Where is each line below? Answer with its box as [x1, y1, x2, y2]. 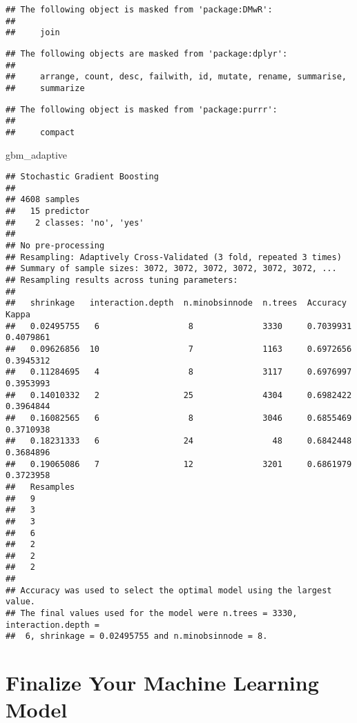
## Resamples [6, 482, 75, 492]
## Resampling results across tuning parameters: [6, 275, 238, 286]
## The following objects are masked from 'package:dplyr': [6, 48, 288, 59]
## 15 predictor [6, 206, 90, 217]
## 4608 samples [6, 195, 80, 205]
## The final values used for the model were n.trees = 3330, [6, 608, 298, 619]
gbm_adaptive [6, 147, 68, 161]
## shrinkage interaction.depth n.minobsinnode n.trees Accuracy [6, 298, 347, 308]
